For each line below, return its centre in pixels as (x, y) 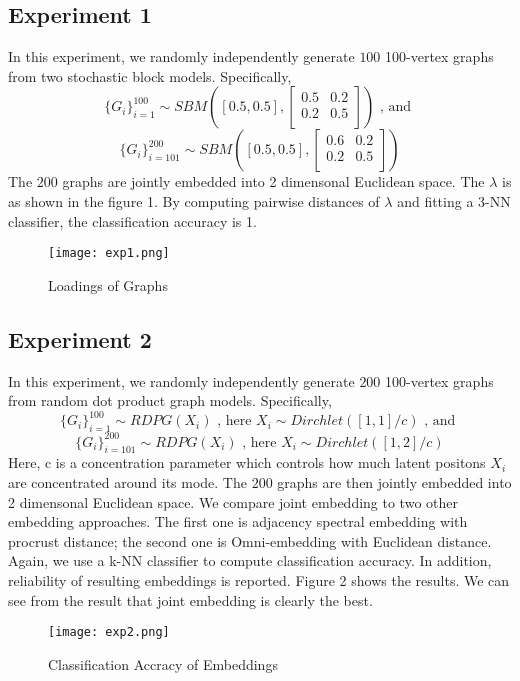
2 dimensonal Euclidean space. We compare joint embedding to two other (233, 501)
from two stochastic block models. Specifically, (150, 75)
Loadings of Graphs (108, 284)
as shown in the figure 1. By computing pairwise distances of (194, 200)
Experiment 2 (80, 338)
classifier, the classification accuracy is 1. (132, 220)
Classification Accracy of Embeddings (163, 663)
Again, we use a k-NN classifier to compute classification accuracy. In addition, (250, 560)
